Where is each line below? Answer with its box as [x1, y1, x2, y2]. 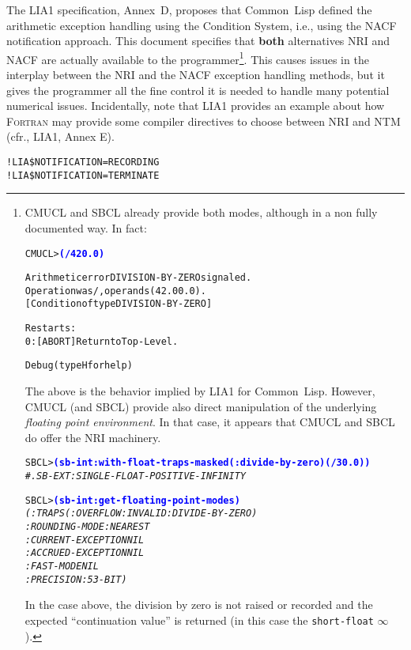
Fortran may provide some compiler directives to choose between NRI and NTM [6, 112, 401, 129]
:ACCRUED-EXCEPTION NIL [25, 547, 145, 559]
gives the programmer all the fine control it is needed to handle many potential [6, 81, 390, 98]
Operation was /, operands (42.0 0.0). [25, 285, 206, 297]
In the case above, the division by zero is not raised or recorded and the [25, 596, 373, 613]
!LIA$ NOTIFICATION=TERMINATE [6, 169, 160, 181]
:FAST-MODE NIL [25, 561, 99, 573]
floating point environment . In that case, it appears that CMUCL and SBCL [25, 414, 395, 430]
